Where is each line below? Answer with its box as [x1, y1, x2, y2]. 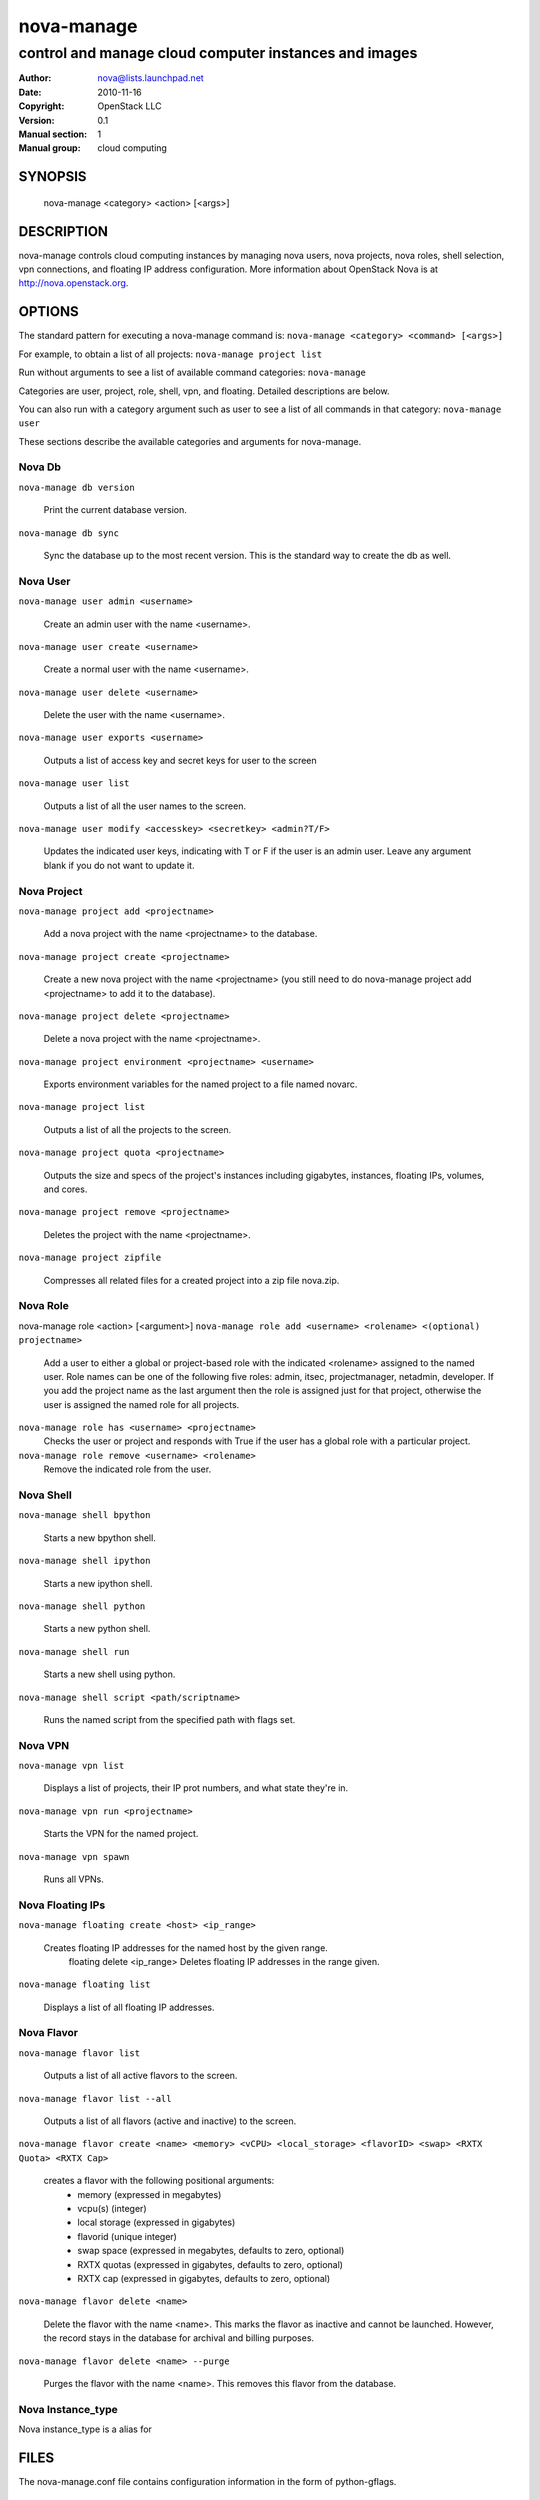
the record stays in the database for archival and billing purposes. [43, 2332, 315, 2344]
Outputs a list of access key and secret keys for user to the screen [43, 754, 317, 766]
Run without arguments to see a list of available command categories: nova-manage [18, 366, 367, 379]
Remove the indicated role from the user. [43, 1463, 212, 1475]
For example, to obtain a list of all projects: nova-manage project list [18, 348, 323, 360]
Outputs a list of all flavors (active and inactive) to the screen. [43, 2115, 297, 2127]
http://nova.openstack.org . [18, 277, 129, 289]
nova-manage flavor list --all [18, 2093, 172, 2104]
